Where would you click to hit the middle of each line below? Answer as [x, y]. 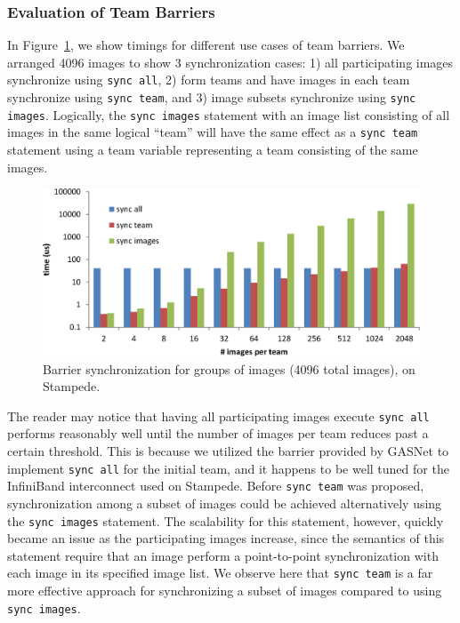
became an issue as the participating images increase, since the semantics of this [226, 538]
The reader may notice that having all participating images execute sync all [218, 415]
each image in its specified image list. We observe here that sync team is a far [220, 573]
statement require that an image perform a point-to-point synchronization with [223, 555]
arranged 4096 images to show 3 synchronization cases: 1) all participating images [230, 62]
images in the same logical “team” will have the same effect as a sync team [213, 132]
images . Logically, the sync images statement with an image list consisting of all [229, 114]
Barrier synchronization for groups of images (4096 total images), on [229, 368]
